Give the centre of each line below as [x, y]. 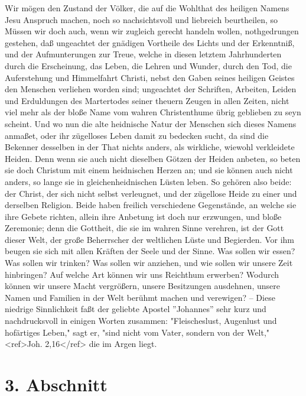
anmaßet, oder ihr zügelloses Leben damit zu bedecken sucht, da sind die [137, 135]
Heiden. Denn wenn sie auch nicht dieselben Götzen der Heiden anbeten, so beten [153, 158]
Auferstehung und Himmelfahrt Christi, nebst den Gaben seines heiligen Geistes [150, 77]
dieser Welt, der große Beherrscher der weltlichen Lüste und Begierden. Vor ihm [149, 239]
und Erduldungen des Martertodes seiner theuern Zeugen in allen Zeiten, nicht [147, 100]
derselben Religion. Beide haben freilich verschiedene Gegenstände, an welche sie [151, 205]
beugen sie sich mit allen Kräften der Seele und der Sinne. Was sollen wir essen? [150, 251]
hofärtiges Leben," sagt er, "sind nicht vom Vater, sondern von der [125, 332]
